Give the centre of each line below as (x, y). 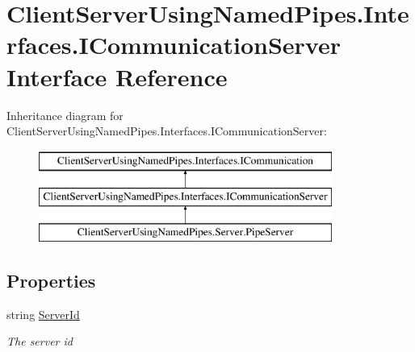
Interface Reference (117, 76)
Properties (51, 281)
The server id (40, 341)
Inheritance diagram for (65, 115)
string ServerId (43, 314)
